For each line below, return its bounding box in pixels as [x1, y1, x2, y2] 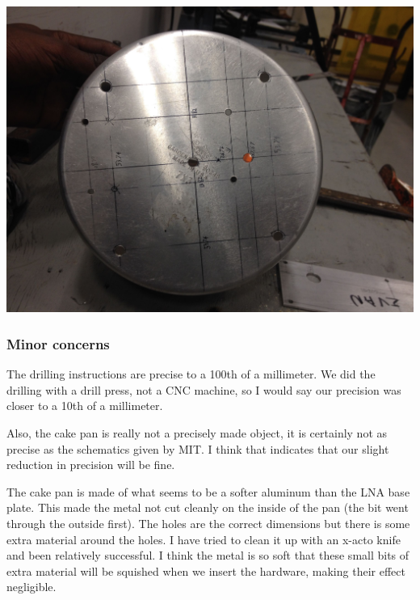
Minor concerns [6, 333, 110, 353]
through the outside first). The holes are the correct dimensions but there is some [6, 514, 410, 531]
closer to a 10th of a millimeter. [6, 397, 163, 414]
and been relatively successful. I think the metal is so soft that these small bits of [6, 547, 409, 564]
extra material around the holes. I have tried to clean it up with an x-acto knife [6, 530, 401, 547]
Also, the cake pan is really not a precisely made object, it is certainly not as [6, 424, 388, 441]
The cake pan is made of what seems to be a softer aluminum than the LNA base [6, 483, 410, 500]
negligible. [6, 578, 57, 595]
